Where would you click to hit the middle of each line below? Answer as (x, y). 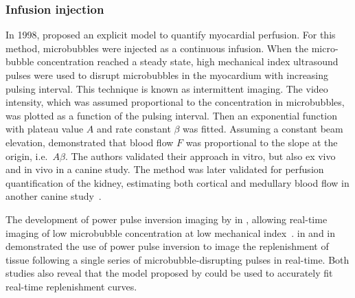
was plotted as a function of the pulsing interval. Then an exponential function (171, 115)
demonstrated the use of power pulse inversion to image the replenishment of (167, 246)
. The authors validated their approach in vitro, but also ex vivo (200, 156)
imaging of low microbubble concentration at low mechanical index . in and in (171, 232)
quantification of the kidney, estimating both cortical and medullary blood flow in (177, 182)
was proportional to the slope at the (262, 142)
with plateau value (45, 129)
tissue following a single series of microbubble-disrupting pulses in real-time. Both (177, 259)
